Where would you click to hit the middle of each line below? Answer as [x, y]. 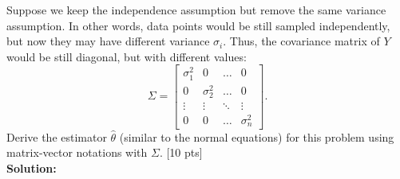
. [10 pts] [181, 152]
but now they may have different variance [108, 41]
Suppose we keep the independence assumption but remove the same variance [196, 10]
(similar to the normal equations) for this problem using [257, 136]
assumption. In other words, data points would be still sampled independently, [198, 25]
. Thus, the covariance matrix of [301, 41]
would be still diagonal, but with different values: [127, 56]
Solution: [32, 167]
